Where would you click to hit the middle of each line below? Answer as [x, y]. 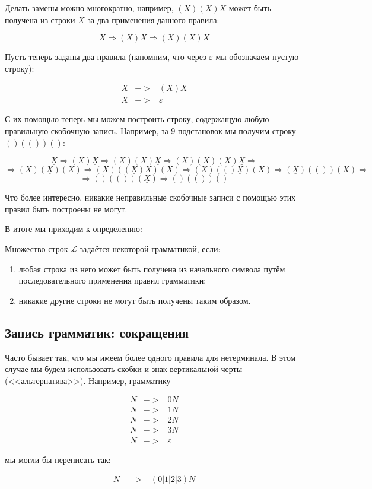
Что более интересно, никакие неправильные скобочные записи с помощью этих [150, 197]
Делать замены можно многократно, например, [89, 8]
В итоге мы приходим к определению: [74, 229]
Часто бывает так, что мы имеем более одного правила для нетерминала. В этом [150, 357]
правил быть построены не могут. [66, 209]
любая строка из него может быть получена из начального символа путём [152, 269]
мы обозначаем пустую [257, 57]
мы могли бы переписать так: [58, 459]
